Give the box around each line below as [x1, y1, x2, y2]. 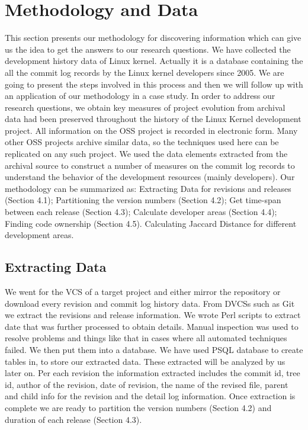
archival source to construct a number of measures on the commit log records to [5, 159, 295, 171]
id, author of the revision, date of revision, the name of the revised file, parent [5, 378, 288, 390]
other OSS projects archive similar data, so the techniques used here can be [5, 136, 279, 148]
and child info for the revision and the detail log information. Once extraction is [5, 390, 296, 402]
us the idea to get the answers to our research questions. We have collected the [5, 43, 291, 55]
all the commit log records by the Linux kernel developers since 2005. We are [5, 66, 284, 78]
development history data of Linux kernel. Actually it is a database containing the [5, 54, 303, 67]
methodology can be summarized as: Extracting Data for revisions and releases [5, 182, 291, 194]
